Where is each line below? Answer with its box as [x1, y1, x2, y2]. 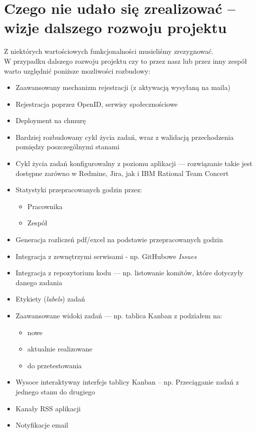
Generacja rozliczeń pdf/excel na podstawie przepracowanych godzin [15, 234, 223, 245]
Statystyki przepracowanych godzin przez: [15, 184, 142, 195]
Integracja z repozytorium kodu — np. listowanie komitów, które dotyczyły [15, 267, 244, 278]
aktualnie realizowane [27, 344, 92, 354]
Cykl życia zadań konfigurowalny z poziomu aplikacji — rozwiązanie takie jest [15, 158, 253, 169]
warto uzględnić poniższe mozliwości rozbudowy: [4, 65, 151, 76]
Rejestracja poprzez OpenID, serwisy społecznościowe [15, 98, 178, 109]
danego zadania [15, 277, 62, 287]
